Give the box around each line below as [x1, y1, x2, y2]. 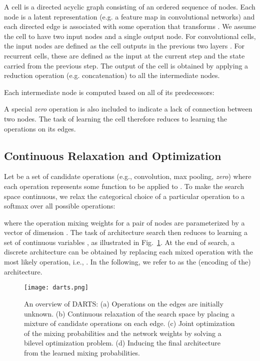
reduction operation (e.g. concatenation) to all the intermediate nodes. [4, 70, 220, 80]
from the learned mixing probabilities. [24, 347, 140, 357]
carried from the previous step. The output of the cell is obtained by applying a [4, 60, 248, 70]
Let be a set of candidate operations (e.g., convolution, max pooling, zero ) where [4, 171, 251, 181]
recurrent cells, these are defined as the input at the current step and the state [4, 50, 245, 60]
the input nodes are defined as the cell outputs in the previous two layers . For [4, 40, 245, 51]
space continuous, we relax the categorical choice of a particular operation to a [4, 190, 245, 201]
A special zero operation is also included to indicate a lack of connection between [4, 103, 252, 114]
